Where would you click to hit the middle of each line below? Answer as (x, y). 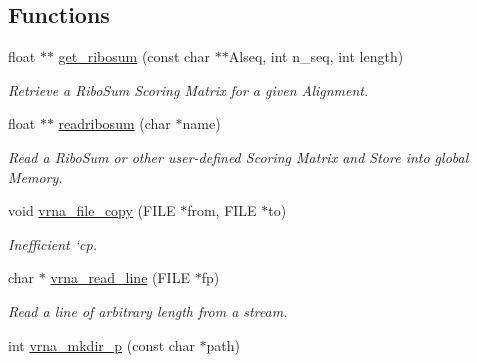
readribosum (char (114, 123)
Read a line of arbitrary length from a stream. (148, 310)
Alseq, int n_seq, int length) (316, 56)
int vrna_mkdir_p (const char (101, 344)
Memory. (35, 176)
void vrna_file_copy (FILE (92, 210)
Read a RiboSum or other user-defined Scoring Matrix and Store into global (238, 156)
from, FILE (222, 210)
